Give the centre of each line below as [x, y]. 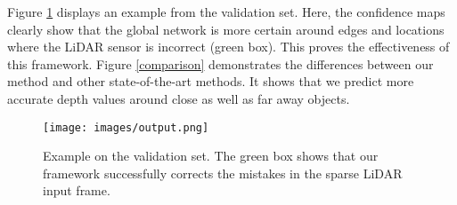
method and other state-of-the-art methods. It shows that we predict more [211, 81]
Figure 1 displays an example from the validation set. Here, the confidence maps [226, 12]
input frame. [77, 190]
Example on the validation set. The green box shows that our [211, 156]
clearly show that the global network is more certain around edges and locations [226, 29]
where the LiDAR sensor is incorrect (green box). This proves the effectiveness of [228, 47]
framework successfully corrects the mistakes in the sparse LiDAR [223, 173]
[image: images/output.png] [126, 127]
